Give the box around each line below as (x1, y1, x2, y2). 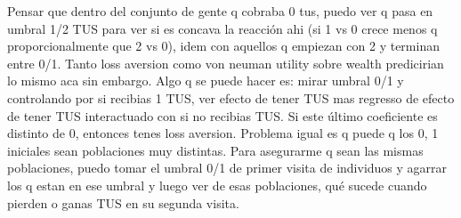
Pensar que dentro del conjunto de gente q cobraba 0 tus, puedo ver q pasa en (7, 2, 433, 20)
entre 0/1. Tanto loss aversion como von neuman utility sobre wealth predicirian (7, 53, 444, 72)
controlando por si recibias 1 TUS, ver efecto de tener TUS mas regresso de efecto (7, 88, 455, 107)
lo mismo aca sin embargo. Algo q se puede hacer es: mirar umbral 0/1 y (7, 71, 404, 90)
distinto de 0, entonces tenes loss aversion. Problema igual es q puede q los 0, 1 (7, 124, 439, 142)
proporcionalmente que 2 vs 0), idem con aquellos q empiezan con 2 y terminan (7, 36, 440, 55)
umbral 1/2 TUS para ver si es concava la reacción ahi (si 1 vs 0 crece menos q (7, 19, 438, 37)
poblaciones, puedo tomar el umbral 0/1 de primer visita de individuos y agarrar (7, 158, 448, 177)
